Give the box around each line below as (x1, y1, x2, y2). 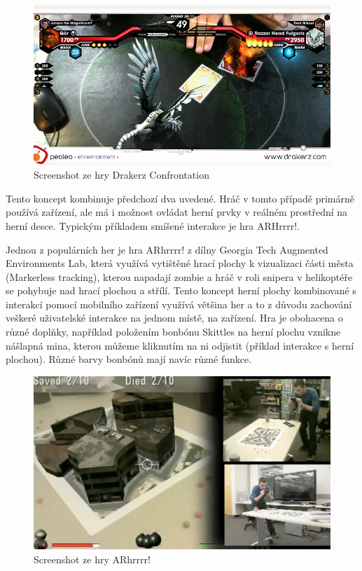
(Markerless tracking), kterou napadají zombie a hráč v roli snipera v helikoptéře (6, 269, 353, 284)
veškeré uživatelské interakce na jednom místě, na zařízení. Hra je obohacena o (6, 310, 343, 325)
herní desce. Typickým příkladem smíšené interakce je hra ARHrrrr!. (6, 218, 300, 233)
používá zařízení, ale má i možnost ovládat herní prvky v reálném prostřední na (6, 205, 348, 219)
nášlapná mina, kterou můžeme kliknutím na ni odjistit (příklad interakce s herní (6, 338, 354, 352)
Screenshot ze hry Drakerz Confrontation (34, 167, 209, 182)
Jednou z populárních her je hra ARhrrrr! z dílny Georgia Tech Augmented (6, 242, 328, 256)
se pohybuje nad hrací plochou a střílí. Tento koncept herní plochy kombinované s (6, 283, 356, 298)
